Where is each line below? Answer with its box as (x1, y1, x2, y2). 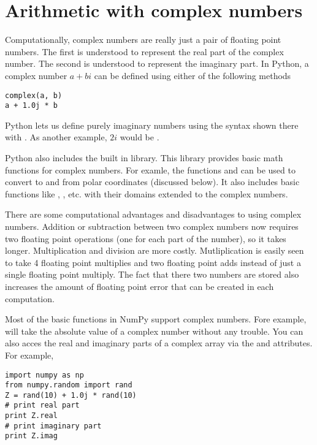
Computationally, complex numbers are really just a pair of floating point (5, 33, 281, 46)
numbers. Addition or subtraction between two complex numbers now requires (5, 219, 299, 232)
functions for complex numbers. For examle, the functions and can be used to (5, 163, 296, 176)
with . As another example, (5, 131, 107, 143)
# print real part (5, 401, 80, 410)
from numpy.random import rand (5, 381, 132, 390)
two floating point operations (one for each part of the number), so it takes (5, 232, 286, 245)
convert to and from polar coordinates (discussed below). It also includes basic (5, 175, 300, 188)
